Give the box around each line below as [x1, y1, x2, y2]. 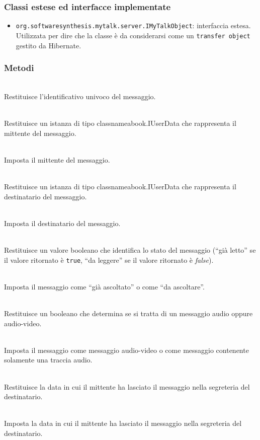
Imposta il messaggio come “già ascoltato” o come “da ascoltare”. [4, 281, 205, 291]
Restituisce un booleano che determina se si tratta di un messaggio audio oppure [4, 308, 253, 319]
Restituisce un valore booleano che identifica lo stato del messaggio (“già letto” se [4, 245, 256, 255]
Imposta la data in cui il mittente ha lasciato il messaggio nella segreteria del [4, 418, 242, 428]
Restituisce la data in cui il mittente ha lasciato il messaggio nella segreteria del [4, 381, 250, 392]
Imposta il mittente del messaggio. [4, 154, 110, 165]
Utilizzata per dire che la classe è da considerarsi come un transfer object [16, 30, 250, 40]
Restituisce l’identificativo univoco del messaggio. [4, 91, 156, 101]
